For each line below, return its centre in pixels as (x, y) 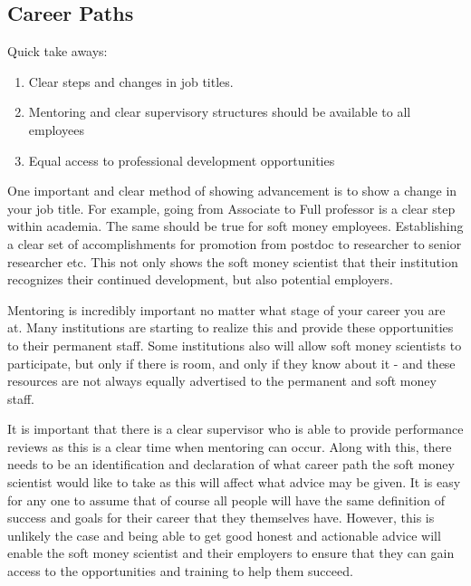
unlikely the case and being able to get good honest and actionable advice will (224, 535)
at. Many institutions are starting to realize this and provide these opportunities (231, 327)
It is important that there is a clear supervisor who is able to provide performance (235, 429)
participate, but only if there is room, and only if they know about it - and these (231, 363)
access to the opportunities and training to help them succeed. (180, 571)
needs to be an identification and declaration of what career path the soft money (231, 464)
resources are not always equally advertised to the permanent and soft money (222, 381)
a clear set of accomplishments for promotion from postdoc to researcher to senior (235, 243)
